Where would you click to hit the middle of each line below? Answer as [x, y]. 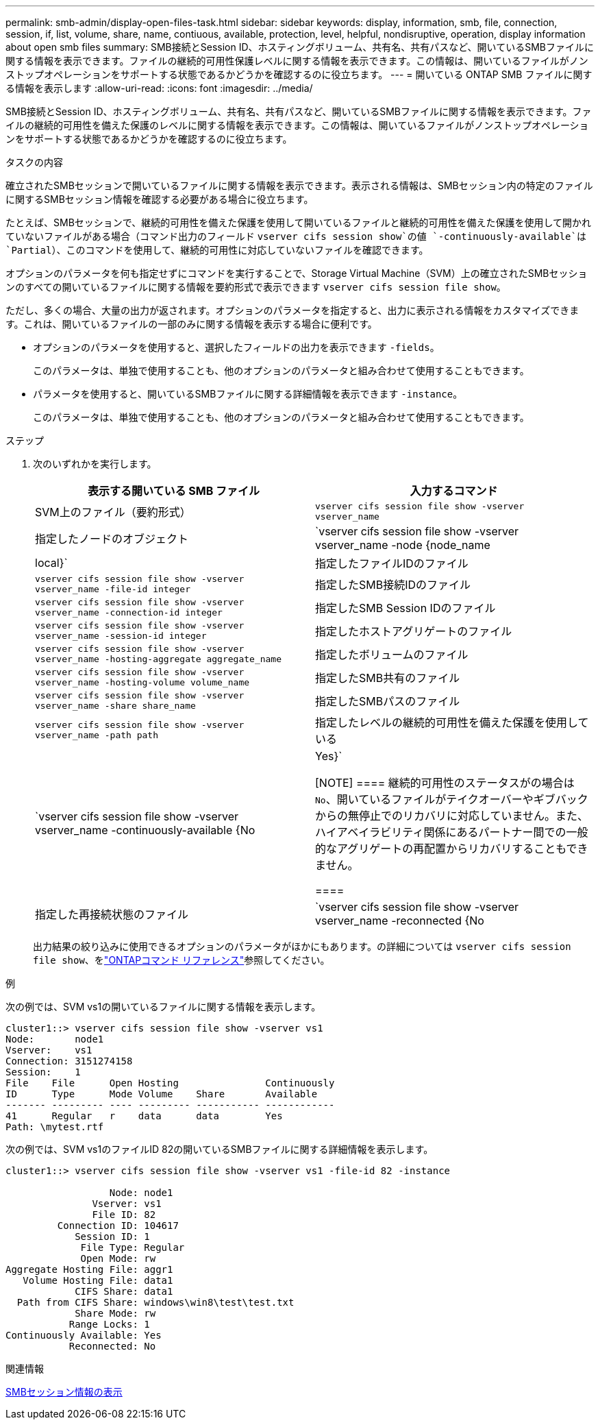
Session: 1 [43, 1072]
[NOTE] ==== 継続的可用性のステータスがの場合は [445, 783]
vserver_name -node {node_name [403, 545]
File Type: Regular [133, 1247]
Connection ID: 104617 [118, 1226]
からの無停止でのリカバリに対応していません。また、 [452, 816]
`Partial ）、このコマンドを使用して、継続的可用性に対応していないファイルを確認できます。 [217, 250]
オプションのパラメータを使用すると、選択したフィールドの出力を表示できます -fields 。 [236, 347]
